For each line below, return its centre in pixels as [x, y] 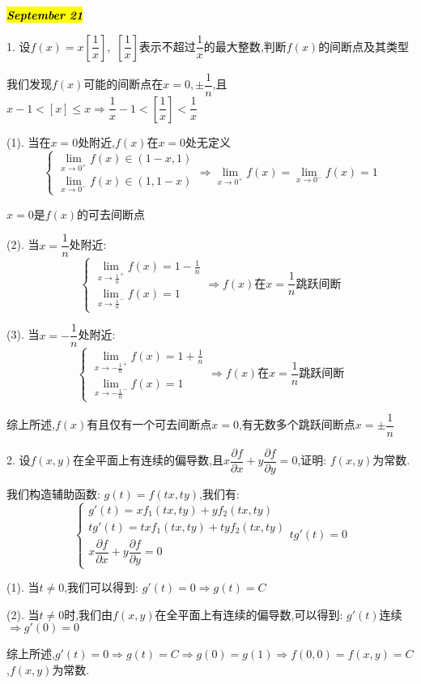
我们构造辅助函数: [53, 493]
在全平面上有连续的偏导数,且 [148, 460]
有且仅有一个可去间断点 [149, 424]
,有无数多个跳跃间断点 [297, 424]
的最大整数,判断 [245, 46]
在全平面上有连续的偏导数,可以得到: [249, 614]
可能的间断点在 [123, 84]
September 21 [45, 15]
